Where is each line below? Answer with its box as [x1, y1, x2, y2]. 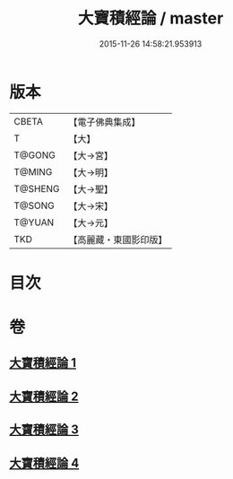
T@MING [13, 165, 53, 178]
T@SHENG [13, 182, 60, 195]
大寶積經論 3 [9, 422, 79, 438]
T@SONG [13, 199, 56, 212]
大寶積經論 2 [9, 388, 79, 404]
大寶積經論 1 [9, 355, 77, 370]
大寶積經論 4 [9, 455, 80, 471]
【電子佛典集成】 [68, 116, 141, 128]
